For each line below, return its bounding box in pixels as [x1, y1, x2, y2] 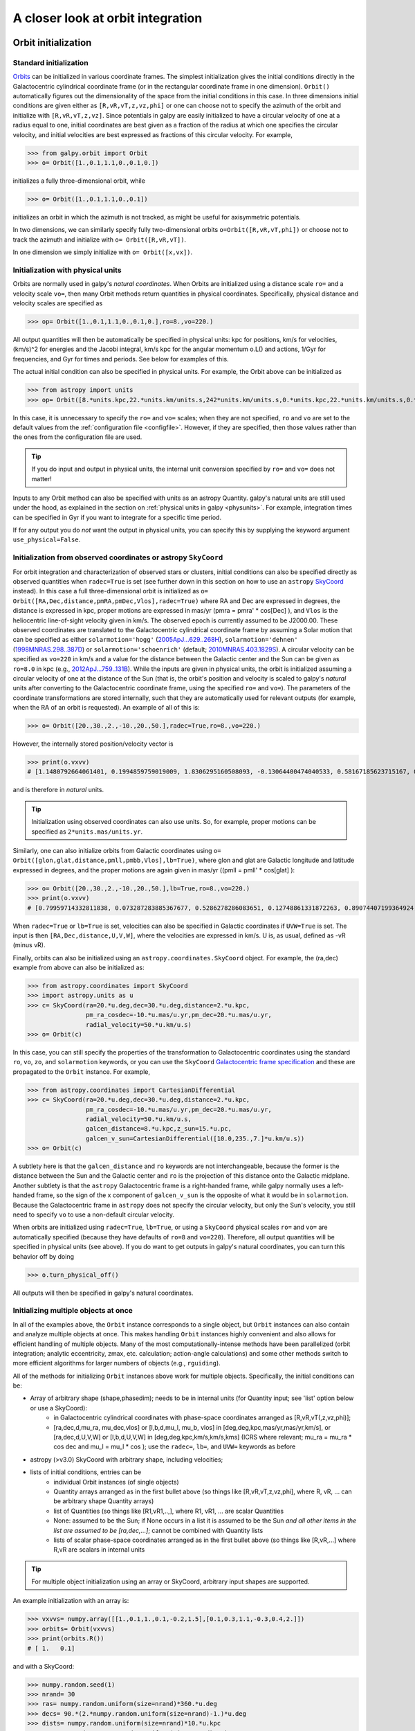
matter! [31, 474, 52, 483]
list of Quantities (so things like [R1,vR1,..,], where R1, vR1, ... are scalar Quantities [53, 1507, 284, 1515]
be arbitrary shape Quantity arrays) [53, 1497, 154, 1505]
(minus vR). [12, 941, 46, 949]
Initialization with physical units [12, 265, 122, 275]
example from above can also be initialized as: [12, 963, 145, 972]
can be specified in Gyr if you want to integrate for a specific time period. [12, 513, 221, 521]
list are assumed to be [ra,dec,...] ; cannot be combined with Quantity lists [53, 1526, 264, 1534]
